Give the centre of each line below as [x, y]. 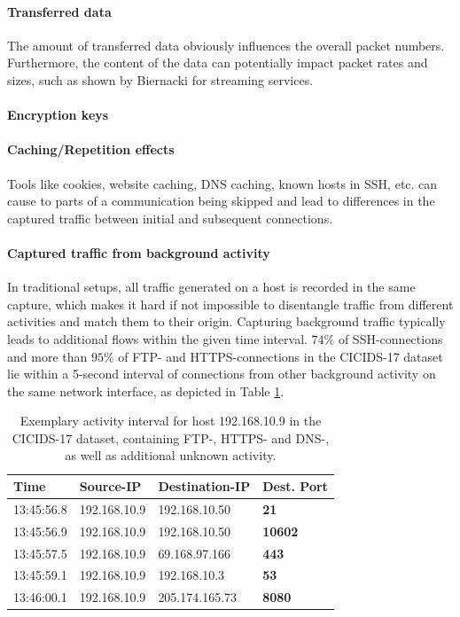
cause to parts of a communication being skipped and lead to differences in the [221, 201]
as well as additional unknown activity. [171, 455]
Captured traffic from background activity [139, 252]
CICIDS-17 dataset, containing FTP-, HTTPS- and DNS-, [171, 437]
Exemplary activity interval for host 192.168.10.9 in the [171, 421]
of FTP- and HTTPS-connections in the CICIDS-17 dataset [281, 356]
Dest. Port [295, 486]
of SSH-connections [390, 338]
